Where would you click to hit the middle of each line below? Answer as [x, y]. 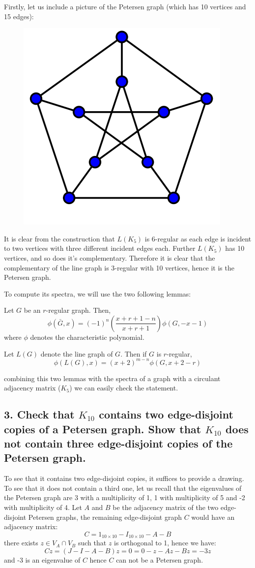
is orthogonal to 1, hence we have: [165, 543]
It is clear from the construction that [59, 238]
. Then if [134, 353]
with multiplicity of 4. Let [43, 507]
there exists [21, 543]
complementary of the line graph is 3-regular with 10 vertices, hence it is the [119, 267]
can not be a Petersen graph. [160, 559]
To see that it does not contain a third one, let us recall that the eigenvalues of [123, 488]
